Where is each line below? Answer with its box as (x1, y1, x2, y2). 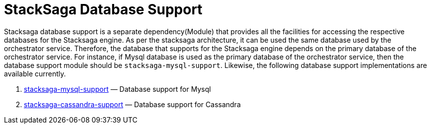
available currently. (4, 69, 66, 78)
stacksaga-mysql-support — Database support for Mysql (24, 84, 211, 93)
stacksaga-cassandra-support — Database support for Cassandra (24, 100, 241, 109)
